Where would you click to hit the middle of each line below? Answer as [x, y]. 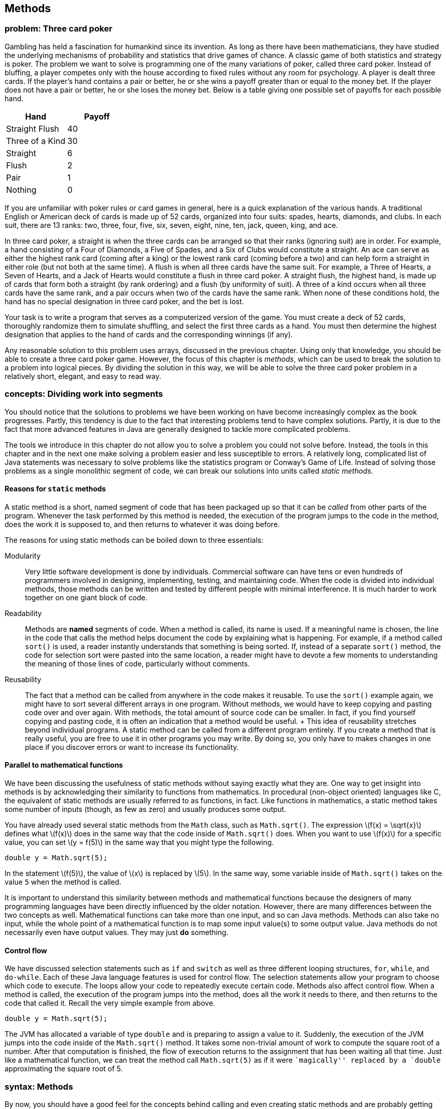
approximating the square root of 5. [64, 1069]
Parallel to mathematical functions [64, 765]
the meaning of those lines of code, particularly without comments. [137, 663]
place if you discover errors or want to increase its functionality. [132, 747]
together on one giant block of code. [86, 597]
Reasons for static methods [55, 489]
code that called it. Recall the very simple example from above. [110, 1003]
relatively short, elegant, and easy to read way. [83, 376]
